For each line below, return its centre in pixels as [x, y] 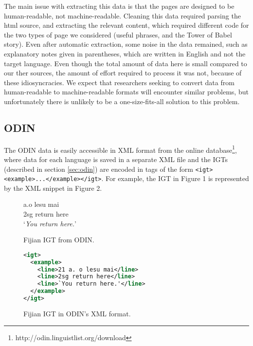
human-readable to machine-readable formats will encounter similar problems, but [126, 92]
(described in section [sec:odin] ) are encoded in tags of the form [99, 169]
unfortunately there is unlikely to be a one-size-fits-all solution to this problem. [122, 101]
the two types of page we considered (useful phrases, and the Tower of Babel [118, 34]
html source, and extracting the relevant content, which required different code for [126, 25]
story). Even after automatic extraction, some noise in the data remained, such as [126, 44]
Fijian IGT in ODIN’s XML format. [77, 313]
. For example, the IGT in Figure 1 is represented [175, 178]
